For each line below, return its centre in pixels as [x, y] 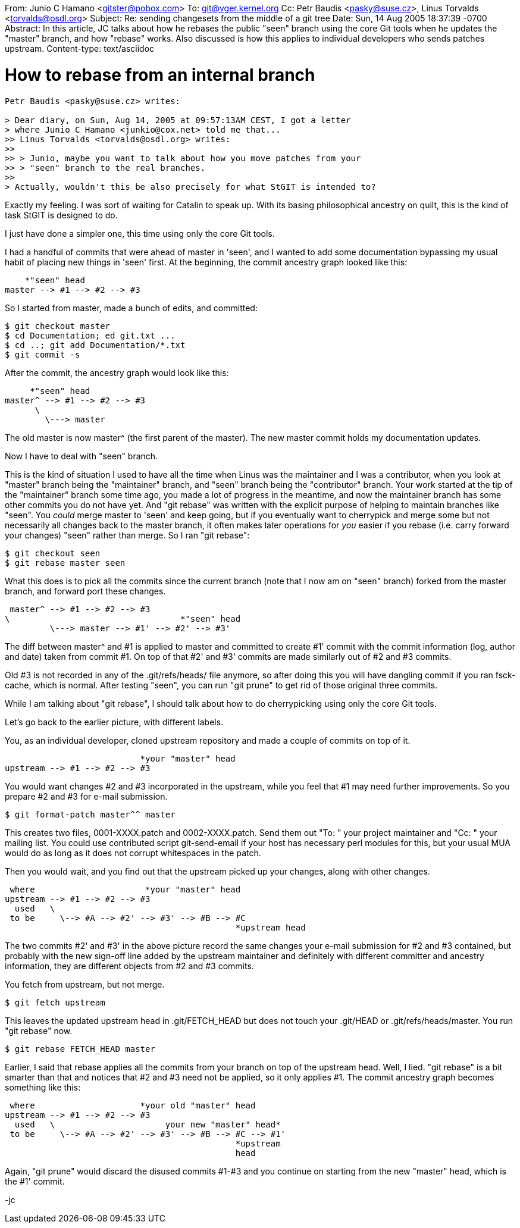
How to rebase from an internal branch [160, 75]
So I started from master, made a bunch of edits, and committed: [131, 308]
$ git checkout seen [53, 553]
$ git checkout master [58, 326]
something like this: [43, 1087]
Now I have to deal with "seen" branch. [82, 456]
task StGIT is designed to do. [61, 215]
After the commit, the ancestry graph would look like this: [117, 372]
